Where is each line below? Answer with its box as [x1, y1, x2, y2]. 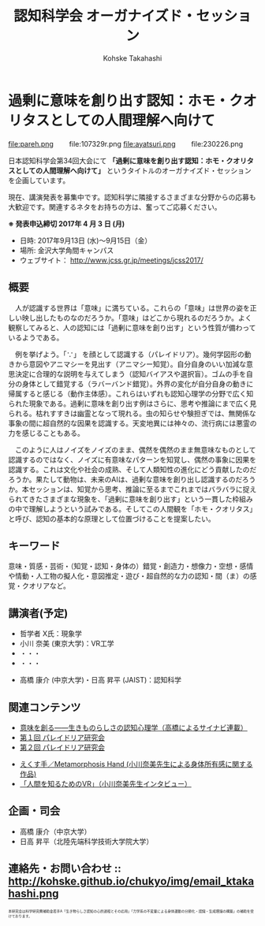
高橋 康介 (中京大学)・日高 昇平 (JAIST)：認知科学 [19, 675, 182, 685]
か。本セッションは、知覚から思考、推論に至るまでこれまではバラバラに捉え [8, 484, 257, 493]
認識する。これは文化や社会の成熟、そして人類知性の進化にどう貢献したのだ [8, 464, 257, 474]
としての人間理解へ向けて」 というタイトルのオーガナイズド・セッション [14, 165, 252, 175]
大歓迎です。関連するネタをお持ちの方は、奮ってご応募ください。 [8, 202, 222, 211]
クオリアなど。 [21, 581, 71, 591]
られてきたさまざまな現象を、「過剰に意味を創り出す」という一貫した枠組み [8, 494, 254, 504]
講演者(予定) [8, 606, 69, 619]
